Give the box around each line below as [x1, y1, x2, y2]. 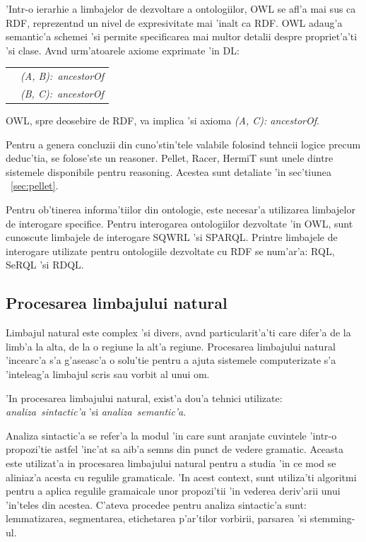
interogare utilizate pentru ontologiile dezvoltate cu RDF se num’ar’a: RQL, [6, 243, 335, 258]
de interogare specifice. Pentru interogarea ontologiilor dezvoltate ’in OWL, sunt [6, 216, 353, 230]
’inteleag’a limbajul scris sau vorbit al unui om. [6, 366, 210, 381]
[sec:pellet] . [11, 178, 59, 193]
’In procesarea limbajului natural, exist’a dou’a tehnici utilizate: [6, 390, 283, 405]
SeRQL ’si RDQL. [6, 257, 84, 272]
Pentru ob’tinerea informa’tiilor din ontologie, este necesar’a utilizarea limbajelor [6, 202, 355, 217]
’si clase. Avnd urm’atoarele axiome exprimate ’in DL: [6, 42, 240, 57]
